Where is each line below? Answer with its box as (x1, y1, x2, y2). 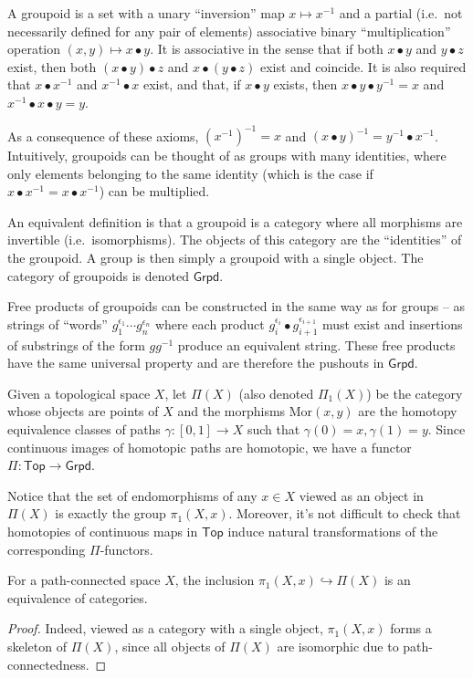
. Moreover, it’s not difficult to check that (228, 504, 461, 523)
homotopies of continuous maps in (7, 521, 198, 540)
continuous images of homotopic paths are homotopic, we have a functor (7, 437, 412, 456)
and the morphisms (177, 402, 286, 421)
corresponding (7, 539, 86, 558)
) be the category (366, 383, 463, 402)
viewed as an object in (299, 485, 424, 505)
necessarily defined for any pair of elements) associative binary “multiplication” (7, 21, 451, 40)
